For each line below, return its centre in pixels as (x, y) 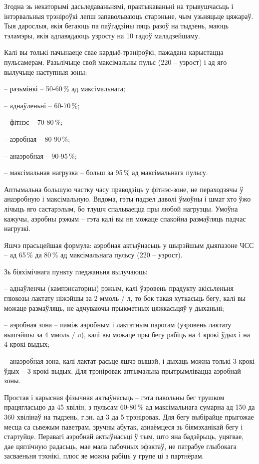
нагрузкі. (17, 228)
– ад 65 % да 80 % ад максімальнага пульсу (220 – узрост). (93, 255)
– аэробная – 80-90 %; (37, 138)
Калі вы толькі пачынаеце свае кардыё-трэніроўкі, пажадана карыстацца (114, 52)
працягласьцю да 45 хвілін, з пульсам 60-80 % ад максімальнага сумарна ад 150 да (129, 407)
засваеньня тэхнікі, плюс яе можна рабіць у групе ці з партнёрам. (104, 456)
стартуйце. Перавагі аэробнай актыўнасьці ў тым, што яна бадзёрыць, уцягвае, (124, 436)
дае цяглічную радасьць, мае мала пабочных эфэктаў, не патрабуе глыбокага (120, 446)
